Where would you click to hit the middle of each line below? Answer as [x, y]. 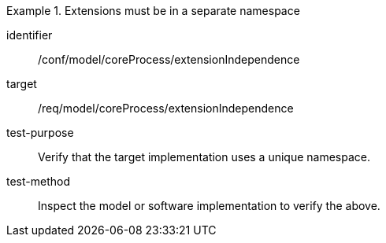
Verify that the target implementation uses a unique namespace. [204, 157]
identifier [30, 35]
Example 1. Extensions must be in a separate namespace [153, 11]
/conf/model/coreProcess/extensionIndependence [169, 59]
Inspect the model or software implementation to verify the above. [209, 206]
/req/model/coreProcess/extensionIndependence [166, 108]
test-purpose [40, 133]
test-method [38, 181]
